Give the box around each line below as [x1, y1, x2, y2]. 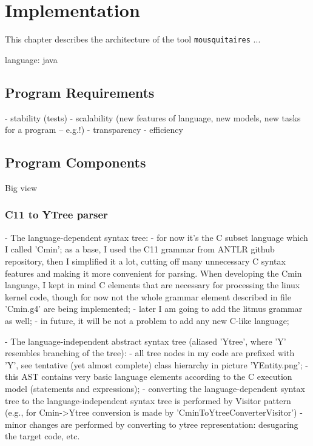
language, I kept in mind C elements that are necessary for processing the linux [5, 279, 300, 291]
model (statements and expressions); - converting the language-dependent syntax [5, 382, 305, 394]
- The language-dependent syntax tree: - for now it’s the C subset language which [5, 231, 308, 243]
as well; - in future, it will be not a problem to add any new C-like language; [5, 314, 289, 326]
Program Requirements [5, 83, 155, 101]
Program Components [5, 153, 146, 172]
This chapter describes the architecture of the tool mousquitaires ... [5, 33, 261, 46]
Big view [5, 181, 38, 194]
